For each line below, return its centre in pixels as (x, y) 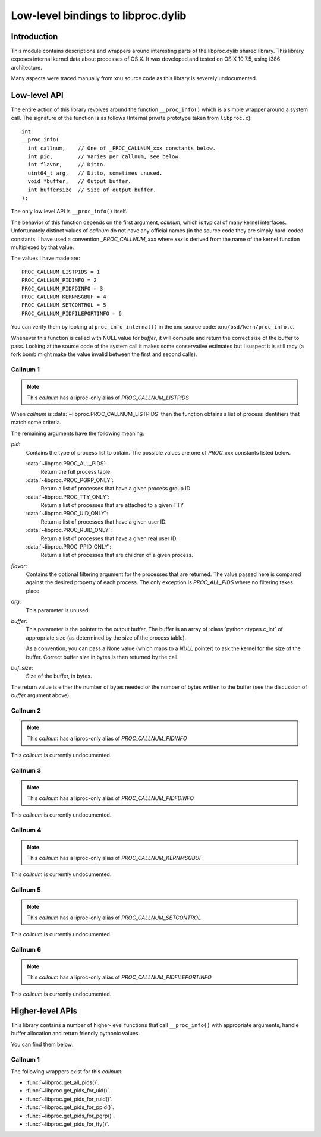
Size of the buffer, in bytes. (59, 676)
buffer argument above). (41, 695)
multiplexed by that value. (43, 247)
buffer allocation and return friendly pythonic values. (75, 1034)
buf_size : (22, 667)
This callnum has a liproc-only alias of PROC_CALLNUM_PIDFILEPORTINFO (119, 977)
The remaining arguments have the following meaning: (78, 433)
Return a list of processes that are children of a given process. (117, 555)
